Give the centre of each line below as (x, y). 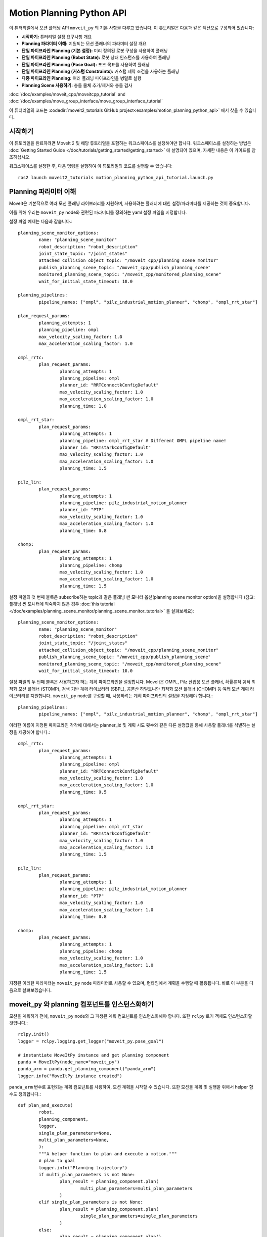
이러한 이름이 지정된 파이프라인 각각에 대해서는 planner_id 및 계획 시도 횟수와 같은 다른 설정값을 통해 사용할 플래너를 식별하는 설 (132, 725)
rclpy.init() (34, 1034)
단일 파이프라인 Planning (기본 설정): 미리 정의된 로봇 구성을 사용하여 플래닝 (95, 50)
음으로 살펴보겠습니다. (30, 990)
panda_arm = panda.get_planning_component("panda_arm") (87, 1069)
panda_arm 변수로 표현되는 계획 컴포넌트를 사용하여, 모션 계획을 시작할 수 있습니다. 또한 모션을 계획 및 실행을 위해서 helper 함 (131, 1087)
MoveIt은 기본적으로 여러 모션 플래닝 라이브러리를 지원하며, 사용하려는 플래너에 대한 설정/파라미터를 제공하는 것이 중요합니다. (130, 203)
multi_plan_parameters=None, (74, 1140)
